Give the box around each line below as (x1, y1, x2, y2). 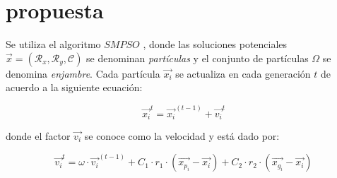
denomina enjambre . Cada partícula (6, 66, 160, 81)
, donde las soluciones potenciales (143, 37, 288, 52)
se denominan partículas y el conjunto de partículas (86, 50, 309, 65)
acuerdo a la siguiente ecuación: (6, 80, 143, 95)
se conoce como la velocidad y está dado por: (84, 129, 280, 143)
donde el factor (6, 129, 71, 143)
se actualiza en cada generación (175, 66, 311, 81)
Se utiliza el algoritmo (6, 37, 101, 52)
